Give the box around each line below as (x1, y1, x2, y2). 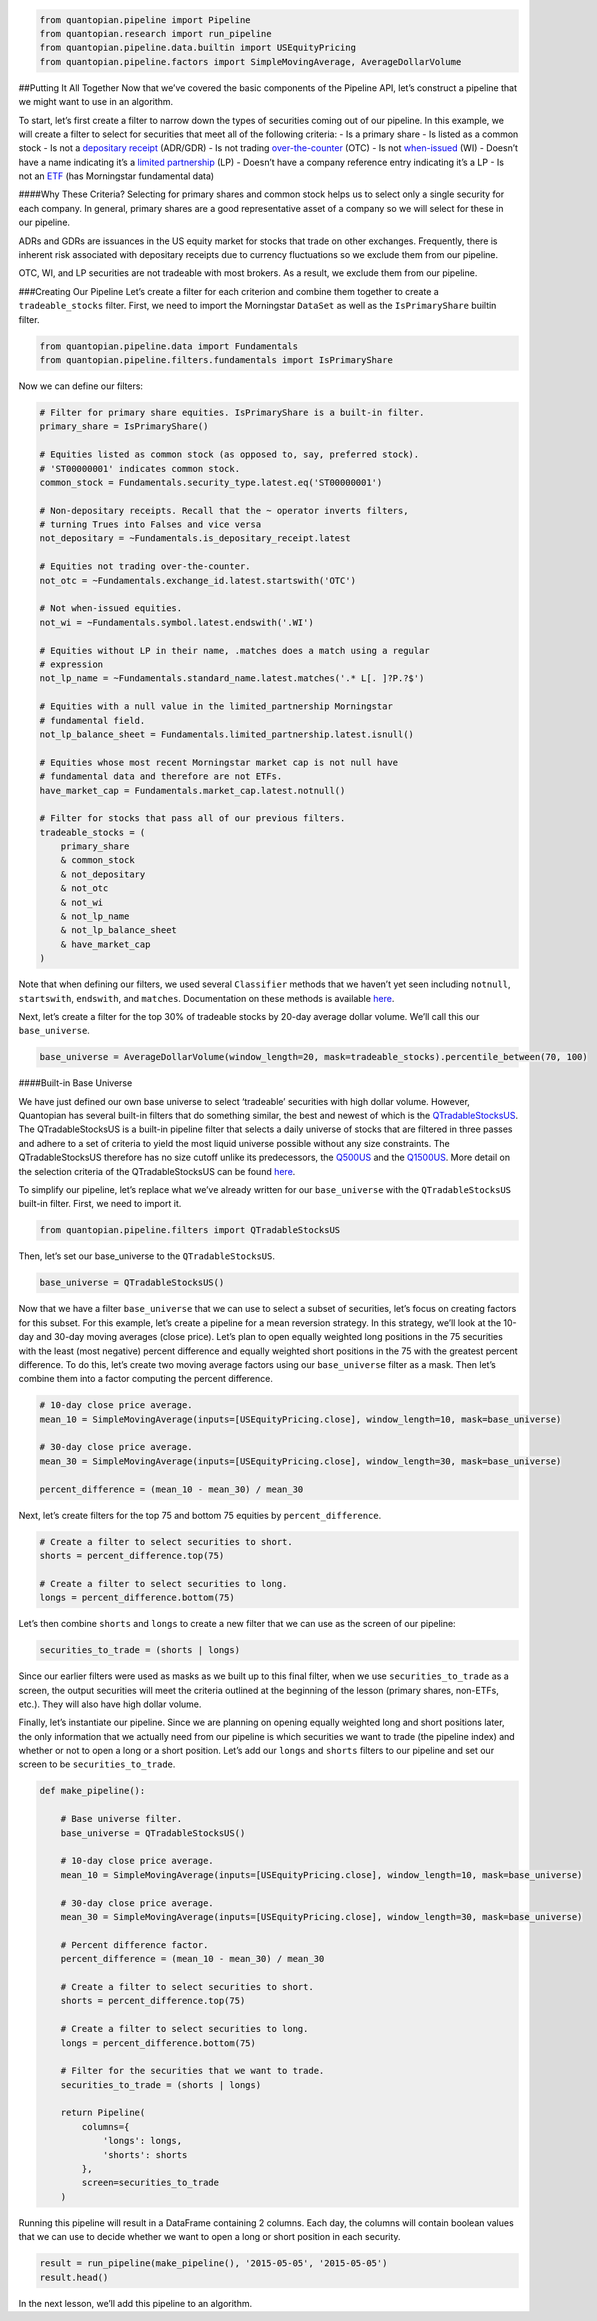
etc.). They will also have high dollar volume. (18, 1698, 202, 1710)
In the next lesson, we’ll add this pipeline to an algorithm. (18, 2297, 253, 2309)
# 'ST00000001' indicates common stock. (39, 463, 240, 474)
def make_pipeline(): (39, 1785, 146, 1797)
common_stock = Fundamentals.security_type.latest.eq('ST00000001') (39, 476, 383, 488)
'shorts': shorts (102, 2149, 188, 2160)
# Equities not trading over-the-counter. (39, 561, 251, 572)
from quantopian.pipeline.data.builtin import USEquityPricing (39, 42, 357, 54)
